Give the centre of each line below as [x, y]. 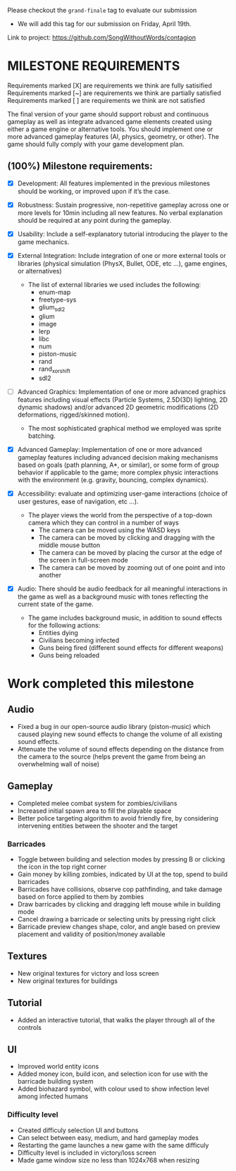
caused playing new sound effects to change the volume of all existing [120, 734]
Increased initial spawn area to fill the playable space [94, 811]
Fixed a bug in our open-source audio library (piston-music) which [114, 726]
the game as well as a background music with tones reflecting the [113, 596]
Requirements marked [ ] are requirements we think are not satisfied [106, 100]
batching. [42, 436]
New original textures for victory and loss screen [88, 973]
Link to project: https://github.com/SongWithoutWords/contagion [101, 37]
